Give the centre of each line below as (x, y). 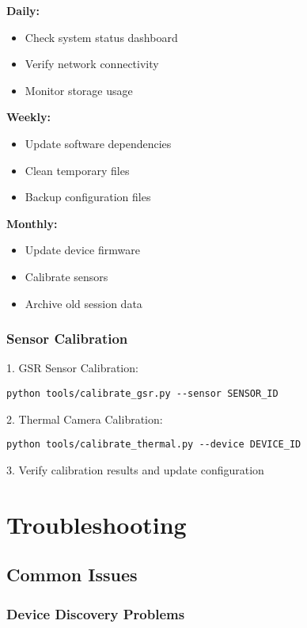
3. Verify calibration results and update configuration (135, 469)
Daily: (23, 10)
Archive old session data (83, 303)
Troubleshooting (97, 524)
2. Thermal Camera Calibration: (85, 419)
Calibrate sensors (66, 276)
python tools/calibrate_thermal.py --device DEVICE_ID (154, 445)
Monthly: (32, 223)
